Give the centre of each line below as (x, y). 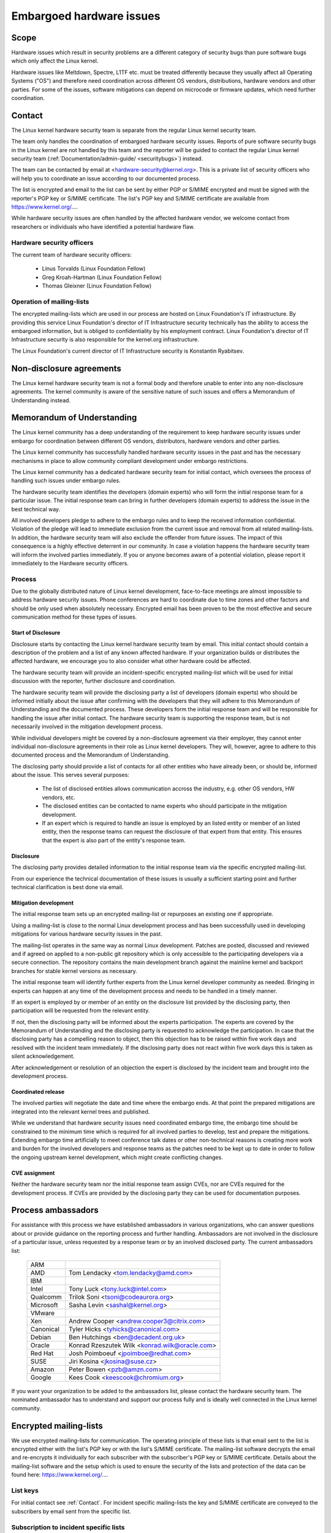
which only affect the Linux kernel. (55, 61)
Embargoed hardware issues (86, 16)
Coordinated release (38, 1092)
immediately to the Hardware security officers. (70, 563)
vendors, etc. (59, 797)
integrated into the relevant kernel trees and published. (81, 1111)
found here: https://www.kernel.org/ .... (60, 1475)
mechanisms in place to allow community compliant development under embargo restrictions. (130, 461)
